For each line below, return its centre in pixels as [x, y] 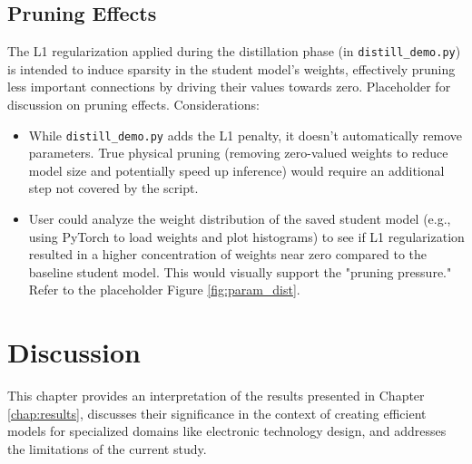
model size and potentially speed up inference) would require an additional [236, 170]
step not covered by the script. [113, 188]
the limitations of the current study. [107, 448]
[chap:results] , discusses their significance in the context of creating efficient [217, 413]
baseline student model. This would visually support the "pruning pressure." [240, 271]
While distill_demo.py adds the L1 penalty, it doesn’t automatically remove [246, 135]
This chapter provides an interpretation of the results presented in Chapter [216, 396]
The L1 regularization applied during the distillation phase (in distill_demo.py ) [234, 51]
